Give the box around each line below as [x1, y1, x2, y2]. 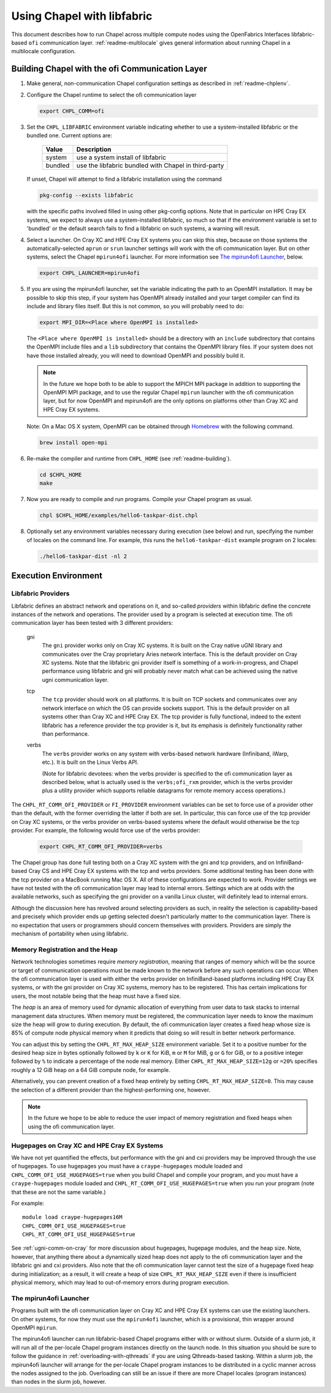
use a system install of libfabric [76, 153, 167, 162]
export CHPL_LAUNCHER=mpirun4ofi [39, 270, 140, 277]
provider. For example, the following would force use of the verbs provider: [11, 826, 200, 834]
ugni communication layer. [42, 676, 109, 683]
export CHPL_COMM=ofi [39, 107, 105, 115]
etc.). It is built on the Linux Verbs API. [42, 758, 139, 766]
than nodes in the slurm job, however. [11, 1378, 107, 1386]
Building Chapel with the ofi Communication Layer [11, 64, 208, 74]
